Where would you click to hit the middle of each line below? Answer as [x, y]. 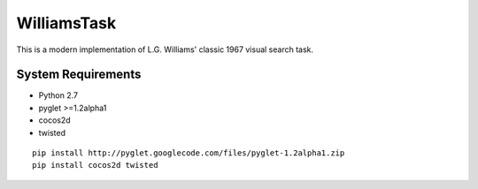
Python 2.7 [58, 95]
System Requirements [79, 75]
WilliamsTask [66, 23]
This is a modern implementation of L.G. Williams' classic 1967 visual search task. [165, 49]
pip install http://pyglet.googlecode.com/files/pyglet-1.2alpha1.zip [189, 153]
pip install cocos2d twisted [95, 165]
